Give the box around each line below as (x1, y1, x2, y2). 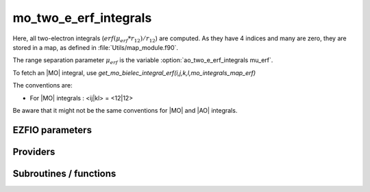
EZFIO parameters (12, 124, 92, 136)
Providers (12, 146, 56, 157)
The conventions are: (12, 81, 73, 90)
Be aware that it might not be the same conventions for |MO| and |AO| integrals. (12, 106, 238, 114)
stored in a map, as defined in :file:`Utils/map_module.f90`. (12, 43, 178, 51)
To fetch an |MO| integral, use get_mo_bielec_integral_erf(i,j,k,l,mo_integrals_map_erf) (12, 68, 256, 77)
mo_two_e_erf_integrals (12, 10, 152, 25)
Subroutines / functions (12, 167, 116, 179)
